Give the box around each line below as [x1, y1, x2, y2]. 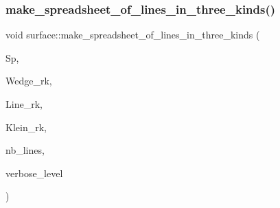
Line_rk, [5, 97, 43, 111]
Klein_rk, [5, 119, 47, 134]
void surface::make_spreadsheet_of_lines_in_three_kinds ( [5, 27, 260, 42]
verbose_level [5, 165, 63, 180]
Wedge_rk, [5, 73, 52, 88]
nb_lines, [5, 143, 45, 157]
